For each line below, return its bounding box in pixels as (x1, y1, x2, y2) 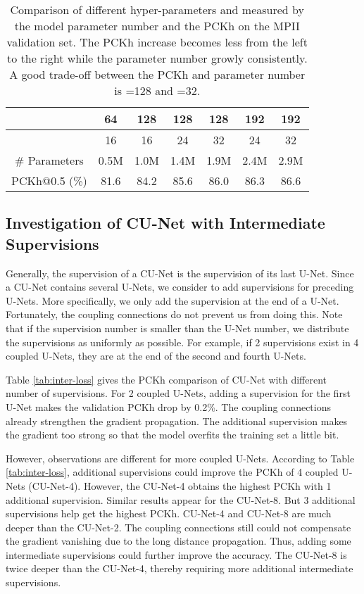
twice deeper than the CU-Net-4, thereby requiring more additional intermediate (6, 561, 353, 576)
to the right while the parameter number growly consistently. (6, 50, 308, 66)
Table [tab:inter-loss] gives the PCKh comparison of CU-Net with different (6, 372, 327, 386)
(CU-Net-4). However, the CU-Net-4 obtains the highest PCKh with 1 (28, 478, 332, 493)
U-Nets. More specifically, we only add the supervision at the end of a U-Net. (6, 293, 339, 308)
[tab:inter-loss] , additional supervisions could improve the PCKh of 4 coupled (6, 465, 339, 479)
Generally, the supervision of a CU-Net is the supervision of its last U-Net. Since (6, 265, 354, 280)
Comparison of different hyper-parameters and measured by (10, 1, 304, 18)
